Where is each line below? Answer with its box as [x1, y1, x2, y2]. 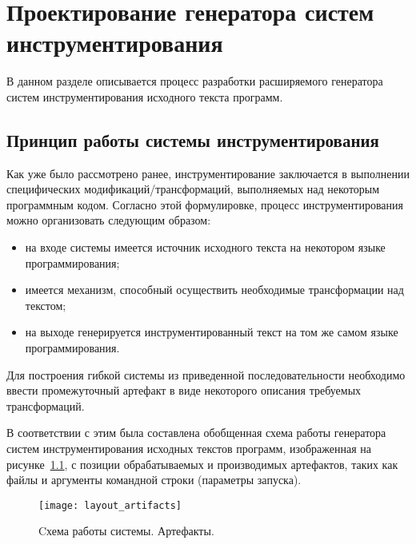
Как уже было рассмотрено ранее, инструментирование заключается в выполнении [6, 165, 410, 181]
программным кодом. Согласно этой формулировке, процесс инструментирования [6, 196, 403, 212]
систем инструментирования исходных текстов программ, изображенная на [6, 440, 371, 457]
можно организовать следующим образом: [6, 212, 211, 228]
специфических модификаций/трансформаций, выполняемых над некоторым [6, 181, 380, 197]
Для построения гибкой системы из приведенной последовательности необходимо [6, 366, 406, 383]
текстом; [25, 296, 66, 313]
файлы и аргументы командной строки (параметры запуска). [6, 471, 302, 488]
